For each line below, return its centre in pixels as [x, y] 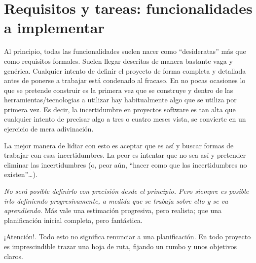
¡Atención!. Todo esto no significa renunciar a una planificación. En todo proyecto [128, 237]
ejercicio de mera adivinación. [49, 129]
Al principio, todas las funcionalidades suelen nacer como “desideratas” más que [125, 51]
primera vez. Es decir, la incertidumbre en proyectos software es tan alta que [120, 109]
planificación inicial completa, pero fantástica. [73, 220]
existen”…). [21, 174]
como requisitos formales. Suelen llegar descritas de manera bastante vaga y [118, 61]
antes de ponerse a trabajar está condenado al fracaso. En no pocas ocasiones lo [125, 80]
